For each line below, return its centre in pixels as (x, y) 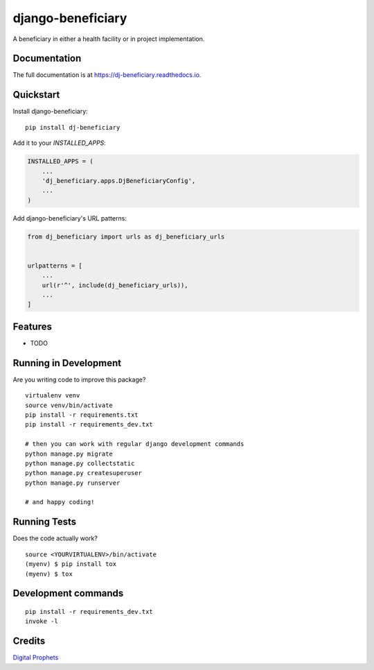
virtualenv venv (53, 396)
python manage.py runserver (73, 483)
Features (32, 326)
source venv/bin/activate (69, 405)
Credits (29, 641)
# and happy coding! (60, 502)
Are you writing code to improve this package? (79, 379)
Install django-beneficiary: (50, 112)
